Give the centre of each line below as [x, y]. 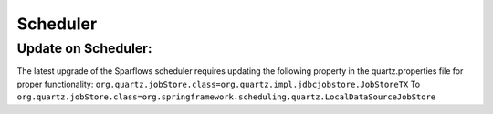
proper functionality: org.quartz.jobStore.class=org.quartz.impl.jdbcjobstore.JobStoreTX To [218, 84]
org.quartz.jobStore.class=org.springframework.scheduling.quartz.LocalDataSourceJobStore [226, 97]
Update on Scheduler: [84, 48]
